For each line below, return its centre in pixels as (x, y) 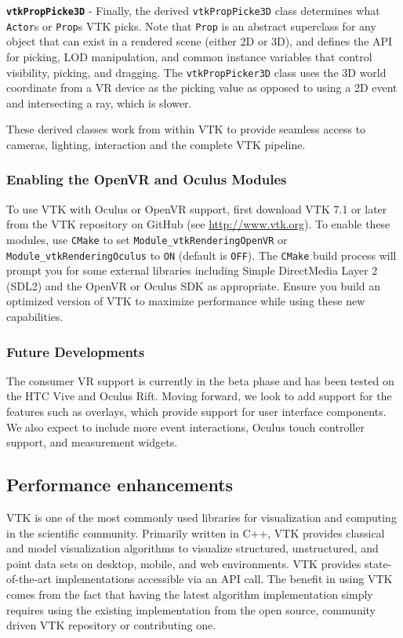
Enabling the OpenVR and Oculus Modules (147, 179)
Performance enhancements (120, 485)
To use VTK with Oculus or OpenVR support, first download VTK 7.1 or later (197, 208)
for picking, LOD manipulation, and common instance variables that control (189, 56)
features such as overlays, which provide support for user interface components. (196, 412)
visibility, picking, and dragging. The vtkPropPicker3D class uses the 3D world (196, 72)
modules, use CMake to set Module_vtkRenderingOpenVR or (147, 239)
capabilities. (35, 317)
